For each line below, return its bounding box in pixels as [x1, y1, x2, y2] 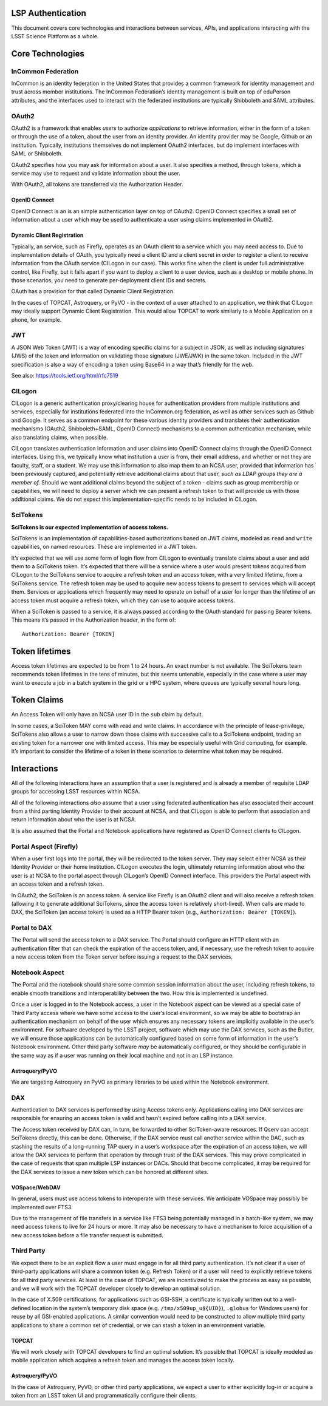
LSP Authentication [11, 8, 86, 18]
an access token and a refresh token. [11, 880, 104, 888]
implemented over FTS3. [11, 1203, 73, 1211]
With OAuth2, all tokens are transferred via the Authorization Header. [11, 181, 183, 188]
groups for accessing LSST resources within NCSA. [11, 788, 140, 795]
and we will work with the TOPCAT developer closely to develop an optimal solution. [11, 1285, 222, 1292]
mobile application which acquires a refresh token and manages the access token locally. [11, 1357, 235, 1364]
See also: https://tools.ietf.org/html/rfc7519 [11, 372, 118, 379]
